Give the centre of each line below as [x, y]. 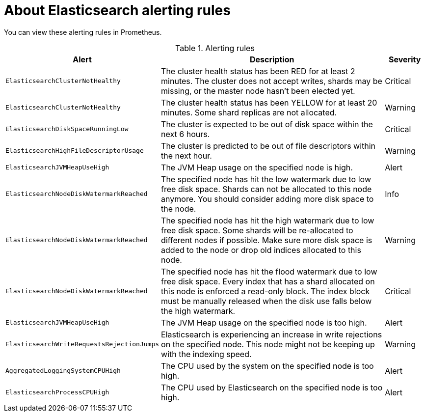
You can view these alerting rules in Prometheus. [83, 32]
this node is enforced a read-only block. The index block [266, 291]
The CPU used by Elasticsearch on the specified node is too [272, 387]
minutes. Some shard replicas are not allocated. [249, 112]
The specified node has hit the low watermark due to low [266, 179]
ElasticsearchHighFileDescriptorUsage [75, 151]
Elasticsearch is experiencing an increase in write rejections [272, 334]
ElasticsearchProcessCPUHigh [57, 392]
